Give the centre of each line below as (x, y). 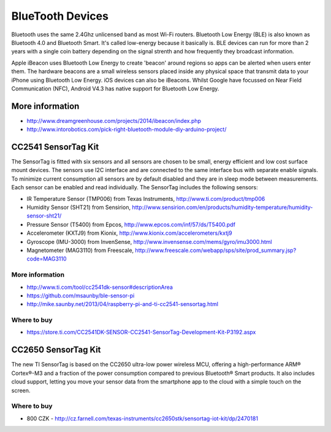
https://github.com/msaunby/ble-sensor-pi (81, 296)
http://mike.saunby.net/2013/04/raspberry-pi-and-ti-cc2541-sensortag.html (123, 304)
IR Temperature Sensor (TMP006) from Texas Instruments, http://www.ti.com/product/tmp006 (146, 198)
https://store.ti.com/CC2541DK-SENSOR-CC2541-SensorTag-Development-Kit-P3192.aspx (141, 332)
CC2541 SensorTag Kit (55, 147)
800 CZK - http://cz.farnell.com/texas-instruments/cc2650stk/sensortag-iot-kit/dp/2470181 (143, 418)
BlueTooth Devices (60, 16)
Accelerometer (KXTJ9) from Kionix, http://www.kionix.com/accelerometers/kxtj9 (129, 233)
